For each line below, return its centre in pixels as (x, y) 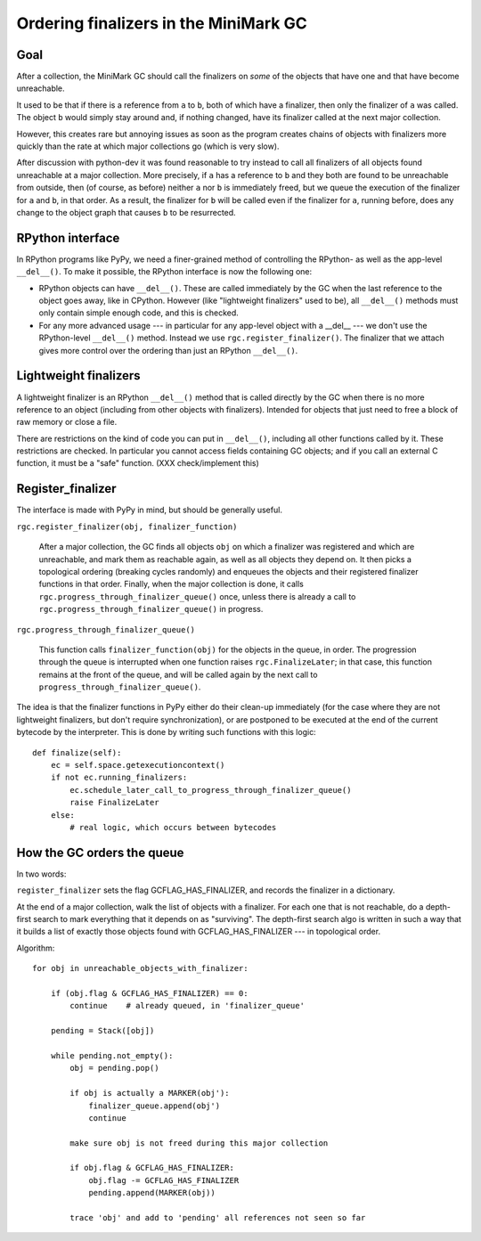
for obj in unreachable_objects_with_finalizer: (140, 968)
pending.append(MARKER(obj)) (152, 1193)
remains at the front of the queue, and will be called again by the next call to (178, 674)
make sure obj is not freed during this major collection (199, 1143)
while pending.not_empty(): (112, 1055)
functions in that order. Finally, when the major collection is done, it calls (171, 584)
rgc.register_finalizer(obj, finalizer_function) (127, 527)
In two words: (41, 874)
